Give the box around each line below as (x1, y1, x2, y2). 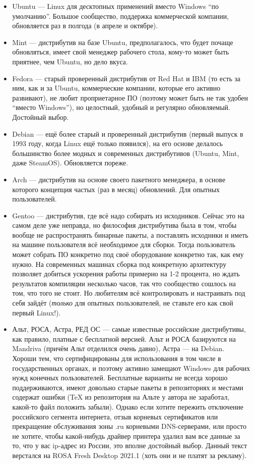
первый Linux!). (12, 307, 61, 317)
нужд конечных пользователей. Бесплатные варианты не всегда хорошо (12, 372, 228, 383)
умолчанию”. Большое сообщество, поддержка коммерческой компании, (12, 10, 229, 21)
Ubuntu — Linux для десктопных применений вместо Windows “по (12, 1, 219, 11)
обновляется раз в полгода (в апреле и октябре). (12, 20, 158, 31)
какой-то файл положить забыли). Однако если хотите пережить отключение (12, 401, 244, 412)
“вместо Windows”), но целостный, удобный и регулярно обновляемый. (12, 102, 230, 112)
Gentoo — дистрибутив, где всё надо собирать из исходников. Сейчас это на (12, 210, 245, 220)
